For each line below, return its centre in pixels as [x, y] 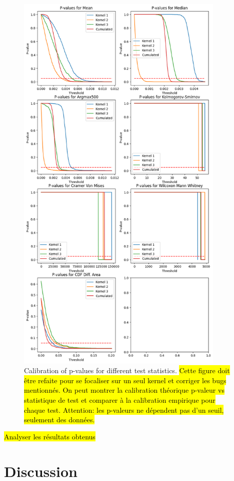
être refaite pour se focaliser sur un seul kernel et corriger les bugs [125, 380]
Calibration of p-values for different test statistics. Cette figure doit [127, 370]
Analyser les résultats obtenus [50, 436]
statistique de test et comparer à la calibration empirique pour [120, 400]
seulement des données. [59, 420]
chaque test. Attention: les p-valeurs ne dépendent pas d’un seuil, [124, 410]
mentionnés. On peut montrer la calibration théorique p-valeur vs [124, 390]
